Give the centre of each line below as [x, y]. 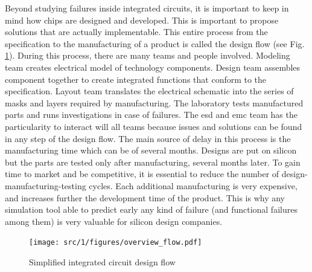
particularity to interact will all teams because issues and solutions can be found [154, 126]
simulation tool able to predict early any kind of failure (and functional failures [151, 209]
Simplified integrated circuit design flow [102, 261]
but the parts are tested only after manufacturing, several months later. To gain [153, 162]
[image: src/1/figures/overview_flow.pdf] [116, 243]
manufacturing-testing [46, 185]
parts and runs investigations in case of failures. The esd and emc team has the [151, 115]
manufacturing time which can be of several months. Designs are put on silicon [151, 150]
